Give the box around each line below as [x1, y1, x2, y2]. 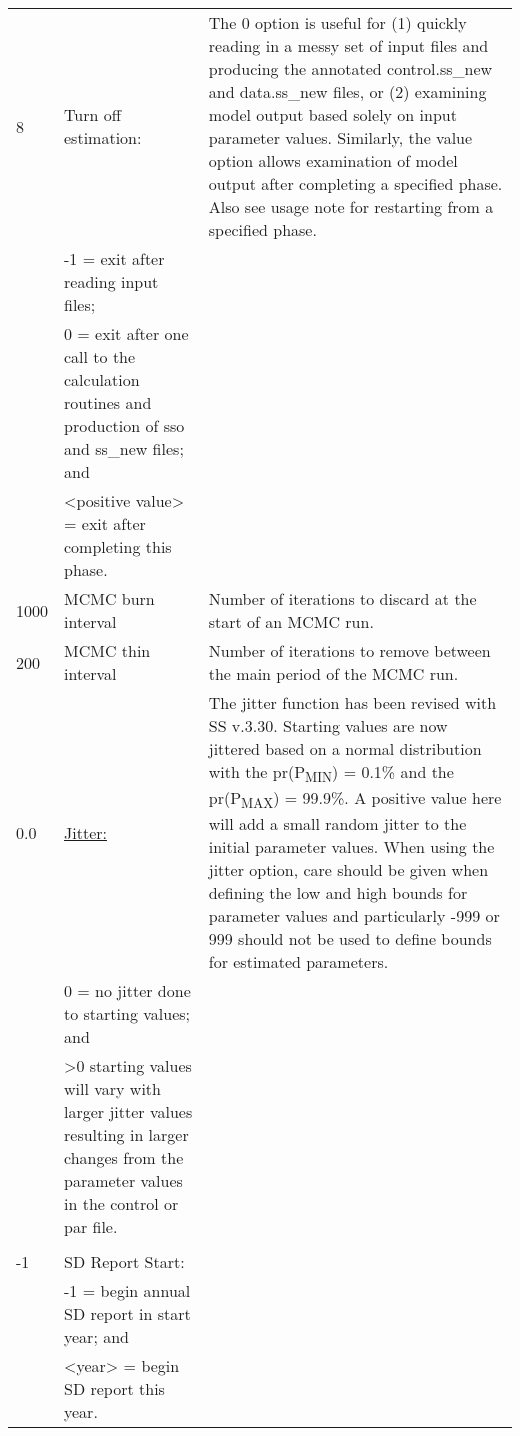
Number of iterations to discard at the [208, 587, 477, 610]
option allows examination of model [208, 149, 458, 172]
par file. [64, 1215, 118, 1239]
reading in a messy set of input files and [208, 34, 489, 57]
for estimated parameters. [208, 950, 389, 974]
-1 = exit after [64, 247, 165, 270]
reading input [64, 270, 159, 293]
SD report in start [64, 1302, 191, 1326]
